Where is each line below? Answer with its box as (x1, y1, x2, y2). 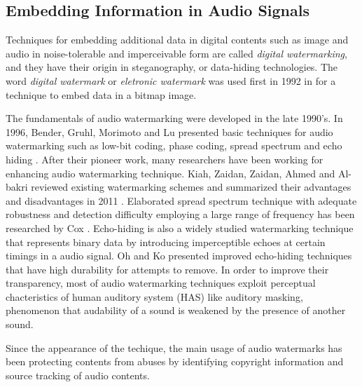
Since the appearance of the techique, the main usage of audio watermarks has (6, 340, 342, 355)
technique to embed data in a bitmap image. (6, 87, 197, 102)
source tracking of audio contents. (6, 367, 150, 382)
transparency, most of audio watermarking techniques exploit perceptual (6, 276, 316, 290)
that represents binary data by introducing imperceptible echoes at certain (6, 234, 326, 249)
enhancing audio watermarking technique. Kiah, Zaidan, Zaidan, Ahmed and (6, 165, 335, 180)
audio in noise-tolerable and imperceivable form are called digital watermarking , (6, 46, 347, 60)
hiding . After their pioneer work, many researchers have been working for (6, 151, 323, 166)
